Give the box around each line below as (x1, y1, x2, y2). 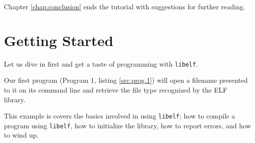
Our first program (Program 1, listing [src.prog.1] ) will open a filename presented (4, 75, 248, 85)
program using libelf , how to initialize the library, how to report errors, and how (4, 120, 251, 130)
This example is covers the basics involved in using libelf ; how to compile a (4, 111, 235, 121)
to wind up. (4, 130, 39, 140)
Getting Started (4, 30, 114, 50)
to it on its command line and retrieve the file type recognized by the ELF (4, 84, 228, 95)
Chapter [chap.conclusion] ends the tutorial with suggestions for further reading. (4, 1, 245, 11)
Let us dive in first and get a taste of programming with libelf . (4, 58, 198, 69)
